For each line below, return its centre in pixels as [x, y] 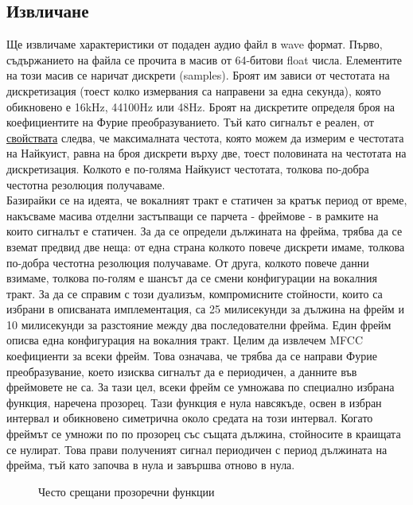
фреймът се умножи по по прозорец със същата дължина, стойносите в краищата [204, 434]
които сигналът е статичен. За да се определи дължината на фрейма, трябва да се [205, 231]
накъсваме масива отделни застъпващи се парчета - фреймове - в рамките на [193, 215]
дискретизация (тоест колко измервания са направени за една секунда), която [194, 90]
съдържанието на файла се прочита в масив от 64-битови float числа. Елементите [205, 59]
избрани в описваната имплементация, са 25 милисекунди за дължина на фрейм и [205, 309]
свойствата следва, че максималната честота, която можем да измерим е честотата [205, 137]
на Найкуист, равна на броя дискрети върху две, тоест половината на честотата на [206, 153]
